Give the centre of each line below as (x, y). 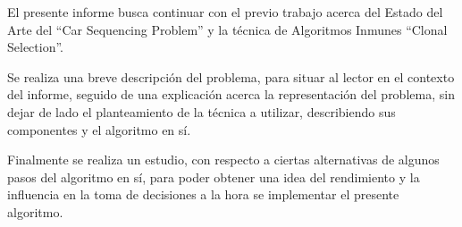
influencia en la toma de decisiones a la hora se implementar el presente (203, 194)
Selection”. (35, 47)
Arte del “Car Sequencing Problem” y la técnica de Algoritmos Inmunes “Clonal (227, 29)
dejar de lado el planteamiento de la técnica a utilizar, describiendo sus (202, 111)
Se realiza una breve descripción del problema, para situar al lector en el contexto (231, 76)
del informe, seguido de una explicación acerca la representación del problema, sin (231, 94)
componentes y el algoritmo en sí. (99, 129)
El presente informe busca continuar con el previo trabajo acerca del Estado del (225, 12)
